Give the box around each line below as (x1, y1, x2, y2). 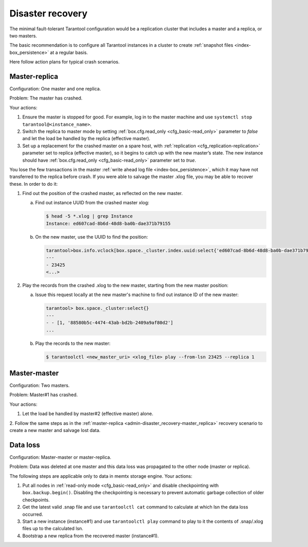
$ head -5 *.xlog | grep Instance (46, 213, 133, 219)
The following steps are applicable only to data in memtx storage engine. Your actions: (9, 473, 192, 479)
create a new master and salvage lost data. (9, 427, 101, 433)
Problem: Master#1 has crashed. (9, 392, 78, 398)
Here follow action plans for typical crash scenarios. (9, 59, 120, 65)
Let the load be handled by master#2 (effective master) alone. (22, 411, 153, 417)
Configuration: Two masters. (9, 382, 70, 388)
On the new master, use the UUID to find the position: (35, 233, 148, 240)
